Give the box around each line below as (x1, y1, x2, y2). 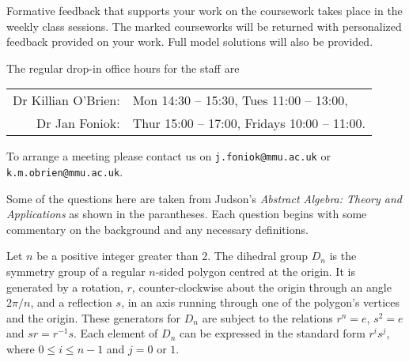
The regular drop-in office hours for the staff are (6, 59, 240, 76)
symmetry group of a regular (6, 263, 146, 280)
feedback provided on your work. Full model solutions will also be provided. (6, 33, 373, 50)
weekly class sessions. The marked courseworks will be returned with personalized (6, 17, 402, 34)
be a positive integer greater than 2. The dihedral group (36, 247, 309, 264)
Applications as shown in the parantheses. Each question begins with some (6, 206, 367, 222)
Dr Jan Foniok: (36, 114, 120, 133)
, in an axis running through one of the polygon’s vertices (121, 294, 400, 311)
